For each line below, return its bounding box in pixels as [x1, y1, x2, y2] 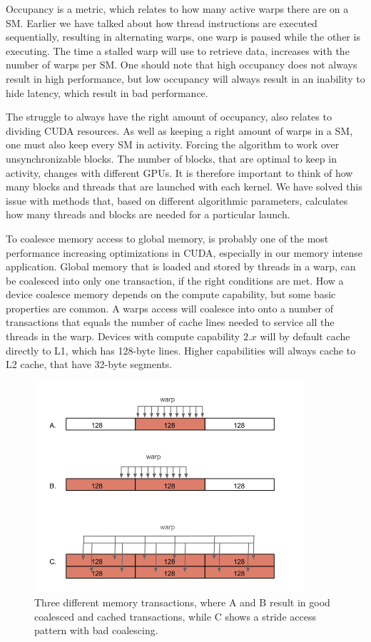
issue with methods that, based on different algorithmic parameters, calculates [6, 193, 348, 208]
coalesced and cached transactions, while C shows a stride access [34, 608, 316, 623]
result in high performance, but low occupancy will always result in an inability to [6, 71, 365, 86]
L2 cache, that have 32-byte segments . [6, 357, 173, 372]
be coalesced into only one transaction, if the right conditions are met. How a [6, 272, 344, 287]
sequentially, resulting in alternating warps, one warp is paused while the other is [6, 29, 360, 44]
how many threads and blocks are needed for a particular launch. [6, 207, 290, 222]
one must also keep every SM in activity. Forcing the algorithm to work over [6, 137, 340, 152]
